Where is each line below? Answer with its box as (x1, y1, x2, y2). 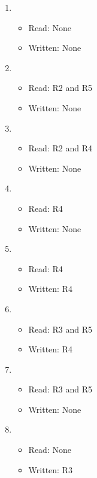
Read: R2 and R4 (28, 142, 92, 154)
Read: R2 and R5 (28, 81, 92, 94)
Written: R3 (28, 463, 72, 476)
